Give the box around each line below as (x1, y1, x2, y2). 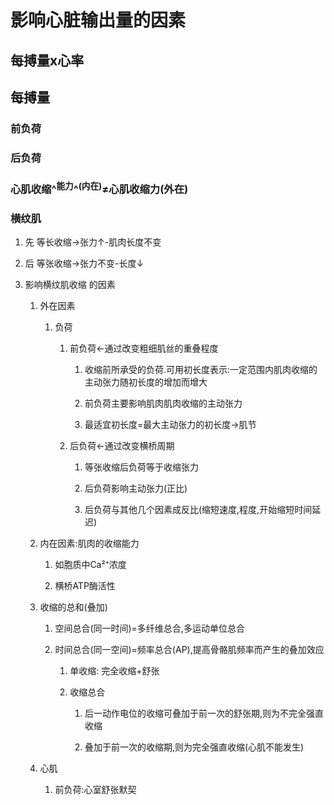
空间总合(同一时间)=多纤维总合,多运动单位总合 (54, 622, 245, 635)
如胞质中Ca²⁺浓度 (54, 559, 127, 571)
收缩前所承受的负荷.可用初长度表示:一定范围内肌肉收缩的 (84, 364, 318, 376)
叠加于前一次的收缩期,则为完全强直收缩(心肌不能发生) (84, 741, 305, 753)
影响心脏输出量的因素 (10, 9, 187, 32)
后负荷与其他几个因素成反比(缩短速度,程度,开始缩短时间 (84, 504, 313, 516)
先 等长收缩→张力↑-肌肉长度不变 (24, 236, 162, 248)
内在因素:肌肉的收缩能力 (39, 537, 140, 550)
